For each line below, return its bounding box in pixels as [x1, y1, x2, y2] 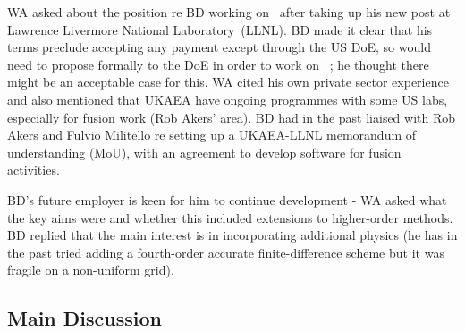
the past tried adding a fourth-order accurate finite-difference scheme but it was [7, 243, 444, 261]
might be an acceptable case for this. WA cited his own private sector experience [7, 73, 449, 91]
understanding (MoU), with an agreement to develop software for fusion [7, 142, 402, 161]
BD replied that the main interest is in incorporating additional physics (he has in [7, 226, 458, 244]
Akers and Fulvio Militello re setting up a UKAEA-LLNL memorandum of [7, 125, 417, 144]
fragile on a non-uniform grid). [7, 260, 174, 279]
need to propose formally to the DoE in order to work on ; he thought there [7, 55, 429, 73]
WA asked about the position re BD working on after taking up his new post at [7, 3, 451, 21]
